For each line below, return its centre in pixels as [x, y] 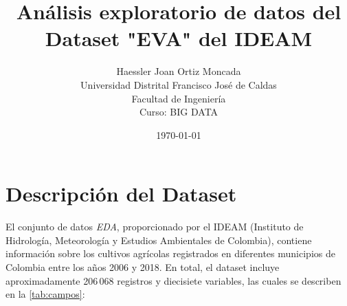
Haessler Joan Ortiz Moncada [179, 71]
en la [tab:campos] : [45, 294]
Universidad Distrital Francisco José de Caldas [179, 84]
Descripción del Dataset [121, 194]
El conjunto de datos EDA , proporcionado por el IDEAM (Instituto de [155, 227]
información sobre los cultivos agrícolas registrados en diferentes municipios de [170, 253]
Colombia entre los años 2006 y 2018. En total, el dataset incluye [143, 267]
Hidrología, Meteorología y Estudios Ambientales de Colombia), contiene [159, 240]
